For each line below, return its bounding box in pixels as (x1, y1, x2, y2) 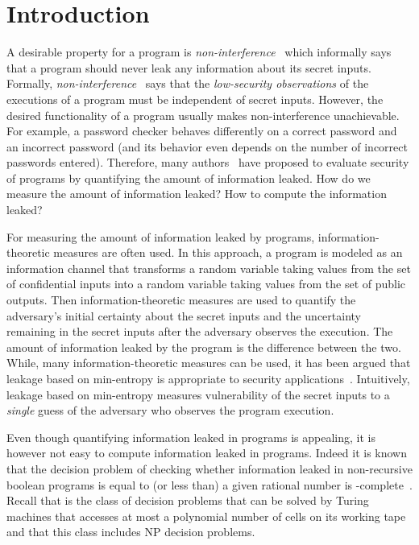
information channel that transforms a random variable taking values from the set (6, 259, 411, 276)
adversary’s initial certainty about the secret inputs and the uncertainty (6, 307, 361, 324)
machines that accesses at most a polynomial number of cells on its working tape (6, 507, 406, 524)
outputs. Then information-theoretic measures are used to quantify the (6, 291, 356, 308)
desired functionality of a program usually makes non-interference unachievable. (6, 106, 400, 123)
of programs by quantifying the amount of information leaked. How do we (6, 169, 371, 186)
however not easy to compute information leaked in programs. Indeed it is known (6, 444, 407, 461)
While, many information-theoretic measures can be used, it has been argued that (6, 354, 411, 371)
